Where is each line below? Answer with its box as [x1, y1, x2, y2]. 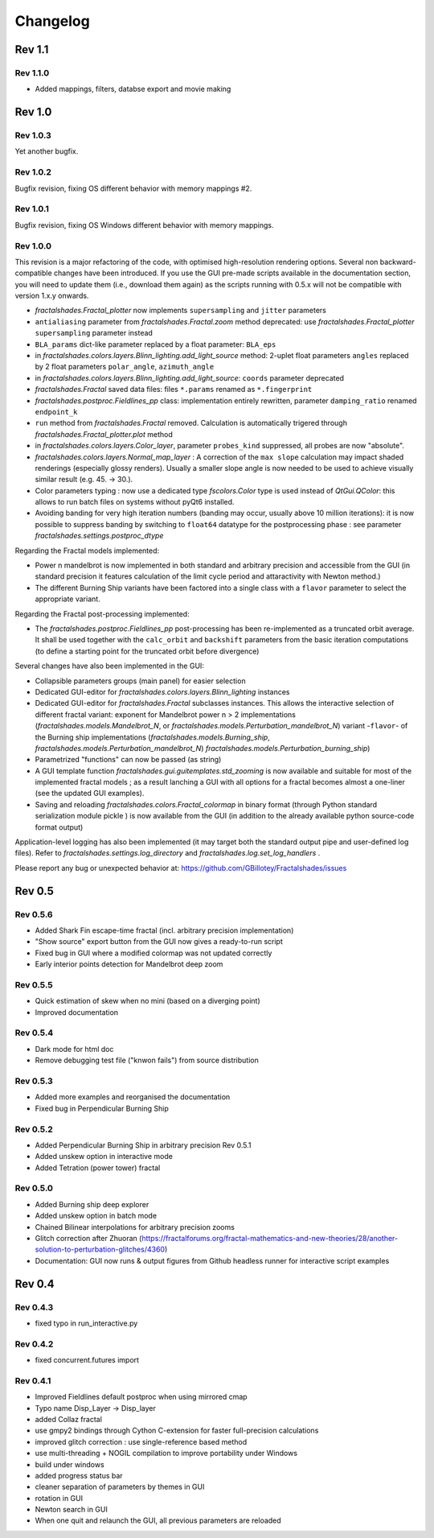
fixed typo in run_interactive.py [35, 1318, 138, 1328]
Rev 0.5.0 [14, 1183, 54, 1194]
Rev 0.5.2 [14, 1124, 54, 1135]
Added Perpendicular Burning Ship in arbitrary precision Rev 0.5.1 [35, 1140, 252, 1150]
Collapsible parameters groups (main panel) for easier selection [35, 676, 246, 686]
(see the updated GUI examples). [35, 789, 145, 798]
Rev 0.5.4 [14, 1027, 54, 1038]
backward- [379, 257, 417, 266]
